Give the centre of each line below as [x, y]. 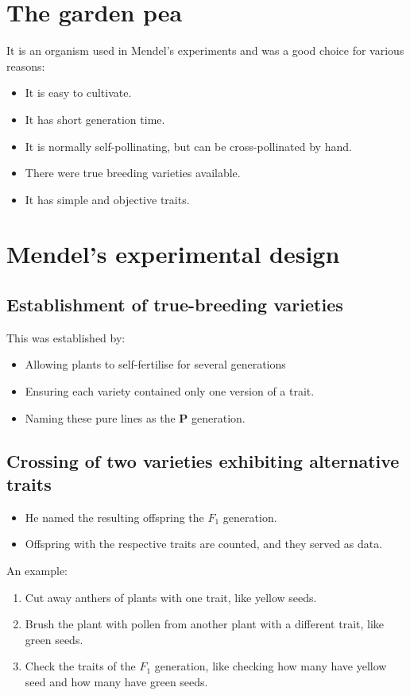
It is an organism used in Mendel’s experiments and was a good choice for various [205, 50]
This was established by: [66, 337]
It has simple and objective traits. [107, 199]
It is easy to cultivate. [78, 93]
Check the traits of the [80, 666]
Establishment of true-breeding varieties [175, 305]
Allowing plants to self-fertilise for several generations [155, 364]
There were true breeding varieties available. [133, 173]
